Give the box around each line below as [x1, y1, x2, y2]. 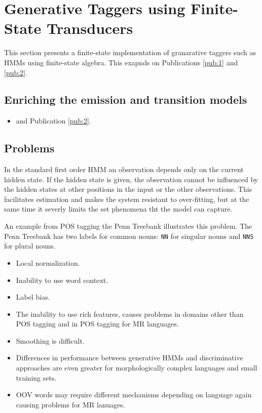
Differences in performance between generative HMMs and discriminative [16, 352, 243, 363]
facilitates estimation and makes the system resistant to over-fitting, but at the [4, 193, 249, 204]
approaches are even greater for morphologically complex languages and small [16, 362, 257, 373]
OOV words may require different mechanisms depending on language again [16, 389, 252, 400]
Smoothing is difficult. [16, 335, 85, 346]
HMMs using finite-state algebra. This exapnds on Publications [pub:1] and [4, 57, 238, 67]
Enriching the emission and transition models [4, 92, 247, 107]
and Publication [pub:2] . [16, 115, 91, 126]
